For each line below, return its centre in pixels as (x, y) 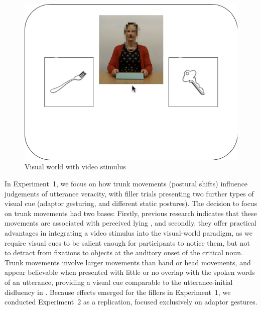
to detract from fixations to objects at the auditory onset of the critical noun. (124, 252)
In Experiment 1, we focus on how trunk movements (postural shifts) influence (126, 183)
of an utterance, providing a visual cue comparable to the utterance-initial (119, 282)
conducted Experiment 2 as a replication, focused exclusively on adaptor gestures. (131, 302)
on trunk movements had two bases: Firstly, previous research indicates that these (131, 213)
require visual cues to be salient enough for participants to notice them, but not (127, 242)
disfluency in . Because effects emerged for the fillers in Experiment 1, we (118, 292)
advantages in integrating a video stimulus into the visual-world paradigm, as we (129, 232)
